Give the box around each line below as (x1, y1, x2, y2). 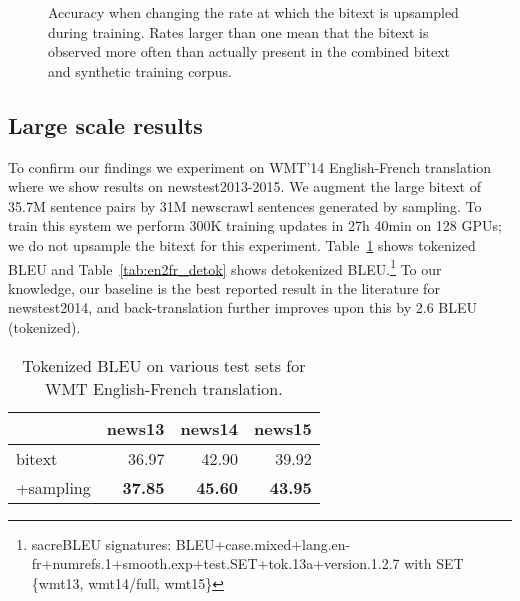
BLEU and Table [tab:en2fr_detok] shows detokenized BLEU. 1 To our (8, 255, 442, 279)
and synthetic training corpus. (48, 60, 232, 81)
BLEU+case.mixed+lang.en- (175, 533, 351, 554)
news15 (254, 416, 312, 440)
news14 (180, 416, 239, 440)
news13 (106, 416, 165, 440)
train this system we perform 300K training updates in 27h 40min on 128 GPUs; (8, 215, 502, 236)
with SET (404, 553, 464, 574)
